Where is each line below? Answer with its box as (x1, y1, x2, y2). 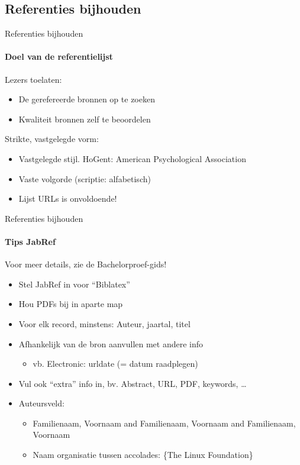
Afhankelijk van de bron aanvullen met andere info (18, 337, 204, 350)
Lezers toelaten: (5, 73, 62, 85)
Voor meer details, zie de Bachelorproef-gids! (5, 258, 167, 270)
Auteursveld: (18, 397, 64, 409)
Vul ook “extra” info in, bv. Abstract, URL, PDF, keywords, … (18, 377, 247, 389)
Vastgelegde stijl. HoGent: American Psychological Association (18, 152, 246, 164)
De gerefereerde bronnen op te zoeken (18, 93, 155, 105)
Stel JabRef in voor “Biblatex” (18, 277, 130, 290)
